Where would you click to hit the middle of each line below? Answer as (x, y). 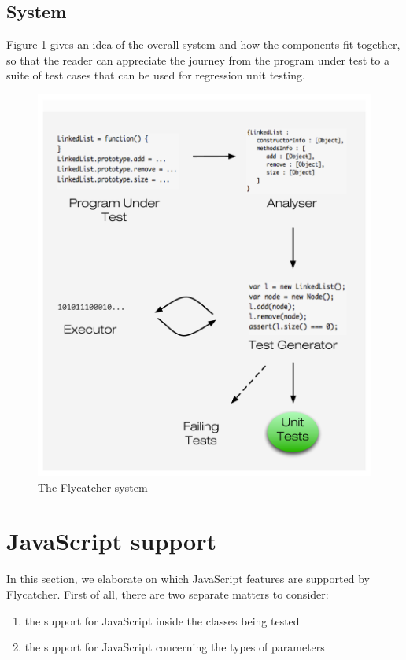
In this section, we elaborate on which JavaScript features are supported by (188, 579)
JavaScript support (111, 541)
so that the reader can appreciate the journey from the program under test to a (198, 59)
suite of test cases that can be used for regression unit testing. (156, 75)
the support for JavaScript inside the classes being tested (162, 620)
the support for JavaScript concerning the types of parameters (175, 647)
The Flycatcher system (93, 487)
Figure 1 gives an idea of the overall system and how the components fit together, (203, 44)
